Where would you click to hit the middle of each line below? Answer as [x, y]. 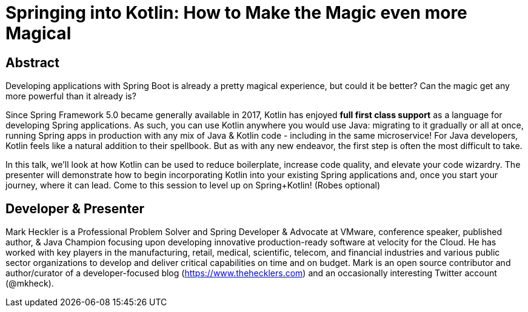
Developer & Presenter [75, 208]
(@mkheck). [30, 284]
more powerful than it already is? [71, 96]
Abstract [32, 62]
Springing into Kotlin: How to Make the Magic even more [236, 13]
